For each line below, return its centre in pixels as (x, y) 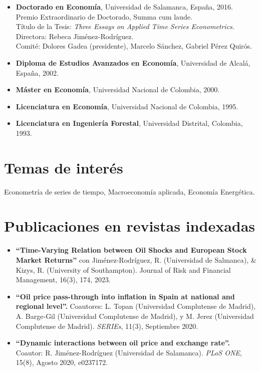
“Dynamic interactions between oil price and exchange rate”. (123, 343)
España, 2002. (37, 72)
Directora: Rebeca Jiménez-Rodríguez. (75, 36)
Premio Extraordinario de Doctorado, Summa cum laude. (104, 16)
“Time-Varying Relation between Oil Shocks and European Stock (131, 250)
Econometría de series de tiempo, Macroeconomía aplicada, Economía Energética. (129, 191)
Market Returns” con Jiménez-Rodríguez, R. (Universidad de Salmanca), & (136, 259)
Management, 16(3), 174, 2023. (63, 280)
